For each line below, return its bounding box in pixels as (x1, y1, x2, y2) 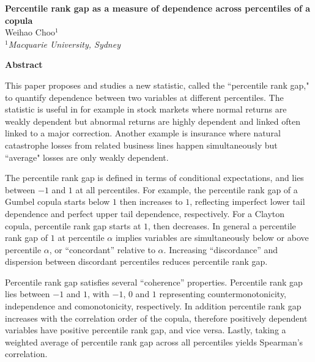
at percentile (57, 231, 105, 244)
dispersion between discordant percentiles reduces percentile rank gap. (5, 255, 268, 268)
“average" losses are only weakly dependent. (5, 150, 169, 163)
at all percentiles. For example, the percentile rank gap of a (75, 183, 298, 196)
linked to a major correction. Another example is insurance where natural (5, 127, 281, 139)
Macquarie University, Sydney (8, 37, 120, 50)
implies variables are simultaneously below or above (115, 231, 309, 244)
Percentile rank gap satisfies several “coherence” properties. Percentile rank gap (5, 275, 303, 288)
